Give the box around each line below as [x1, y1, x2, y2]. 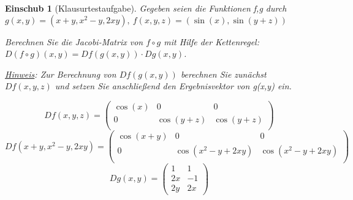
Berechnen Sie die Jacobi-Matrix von [5, 35, 143, 48]
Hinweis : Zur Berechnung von [5, 67, 116, 80]
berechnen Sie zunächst [180, 67, 267, 80]
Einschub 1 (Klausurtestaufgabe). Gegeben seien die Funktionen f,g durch [5, 2, 287, 14]
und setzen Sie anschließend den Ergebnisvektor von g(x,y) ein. [55, 80, 292, 92]
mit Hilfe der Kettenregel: [164, 35, 259, 48]
